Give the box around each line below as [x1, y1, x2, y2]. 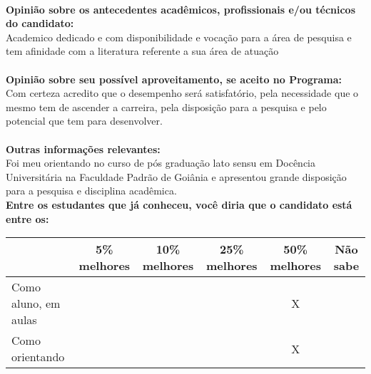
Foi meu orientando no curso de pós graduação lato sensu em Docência [6, 155, 316, 170]
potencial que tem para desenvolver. [6, 113, 163, 128]
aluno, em [11, 295, 61, 312]
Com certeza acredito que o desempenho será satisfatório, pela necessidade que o [6, 85, 359, 100]
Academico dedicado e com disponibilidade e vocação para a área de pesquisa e [6, 29, 352, 44]
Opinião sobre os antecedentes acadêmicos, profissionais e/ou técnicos [6, 1, 356, 16]
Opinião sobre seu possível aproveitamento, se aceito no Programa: [6, 71, 342, 86]
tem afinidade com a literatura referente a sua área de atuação [6, 43, 279, 58]
